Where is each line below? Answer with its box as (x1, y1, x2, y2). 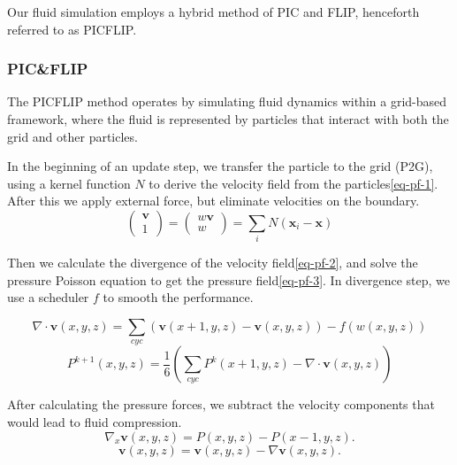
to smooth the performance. (103, 288, 254, 306)
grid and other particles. (7, 127, 138, 145)
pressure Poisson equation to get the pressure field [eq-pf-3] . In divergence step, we (7, 270, 451, 289)
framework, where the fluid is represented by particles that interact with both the (7, 110, 449, 128)
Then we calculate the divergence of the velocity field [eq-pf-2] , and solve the (7, 253, 418, 272)
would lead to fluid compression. (7, 413, 182, 431)
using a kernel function (7, 174, 131, 192)
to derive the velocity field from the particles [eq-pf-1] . (149, 174, 438, 192)
